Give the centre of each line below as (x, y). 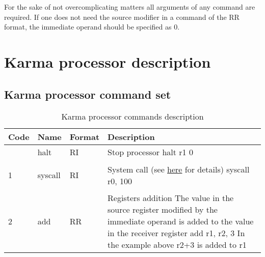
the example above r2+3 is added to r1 (177, 245)
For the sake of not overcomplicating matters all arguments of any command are (130, 7)
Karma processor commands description (132, 117)
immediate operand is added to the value (181, 221)
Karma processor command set (88, 94)
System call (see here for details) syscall (179, 169)
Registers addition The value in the (171, 198)
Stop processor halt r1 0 (150, 152)
